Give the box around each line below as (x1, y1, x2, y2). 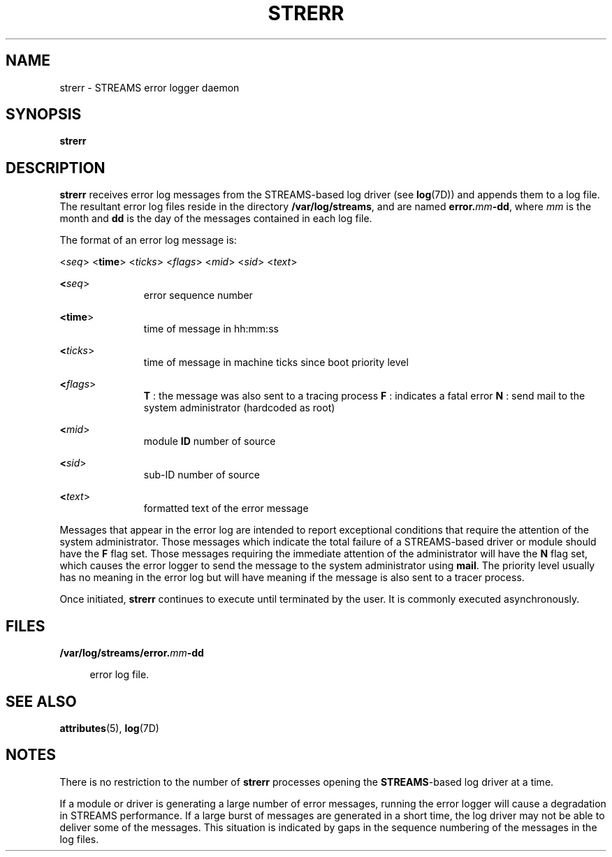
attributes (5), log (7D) (59, 722, 159, 734)
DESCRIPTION (6, 159, 105, 177)
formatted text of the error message (143, 502, 309, 515)
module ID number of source (143, 435, 276, 448)
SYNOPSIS (6, 105, 82, 124)
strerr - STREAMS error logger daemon (59, 81, 240, 94)
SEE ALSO (6, 692, 77, 710)
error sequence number (143, 289, 253, 302)
